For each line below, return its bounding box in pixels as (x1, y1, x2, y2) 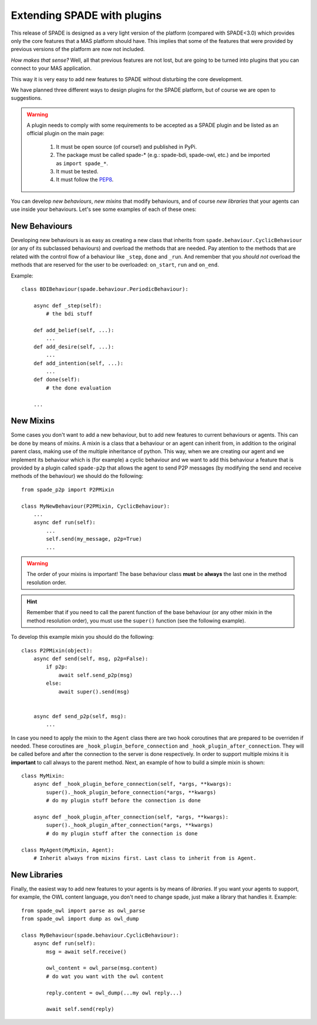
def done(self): (33, 376, 80, 383)
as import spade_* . (56, 159, 109, 167)
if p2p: (46, 664, 68, 670)
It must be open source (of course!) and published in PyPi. (56, 143, 197, 150)
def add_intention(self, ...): (33, 360, 124, 367)
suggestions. (11, 95, 42, 102)
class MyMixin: (21, 773, 65, 779)
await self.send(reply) (46, 1006, 114, 1013)
